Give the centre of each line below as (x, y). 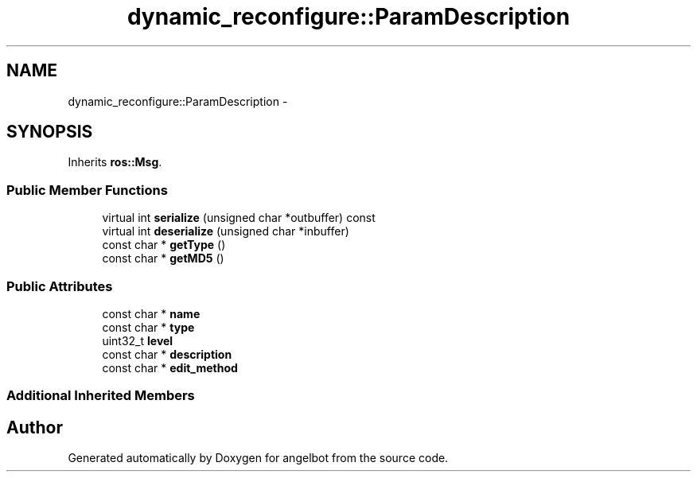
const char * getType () (164, 245)
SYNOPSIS (50, 132)
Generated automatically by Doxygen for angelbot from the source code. (258, 458)
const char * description (167, 354)
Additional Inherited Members (101, 396)
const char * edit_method (170, 367)
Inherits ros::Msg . (115, 162)
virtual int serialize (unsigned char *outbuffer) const (239, 218)
